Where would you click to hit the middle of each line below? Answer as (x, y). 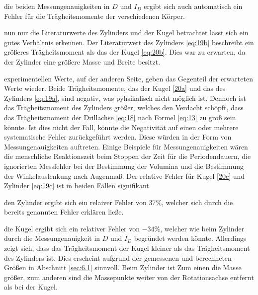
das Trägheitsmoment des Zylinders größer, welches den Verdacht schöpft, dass (124, 108)
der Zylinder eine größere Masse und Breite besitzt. (82, 61)
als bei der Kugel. (31, 287)
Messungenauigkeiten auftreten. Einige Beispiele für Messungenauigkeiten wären (126, 146)
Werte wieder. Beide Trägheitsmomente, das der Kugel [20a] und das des (115, 88)
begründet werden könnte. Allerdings (190, 238)
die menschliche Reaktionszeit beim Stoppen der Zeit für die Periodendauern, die (128, 156)
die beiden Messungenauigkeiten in (57, 6)
